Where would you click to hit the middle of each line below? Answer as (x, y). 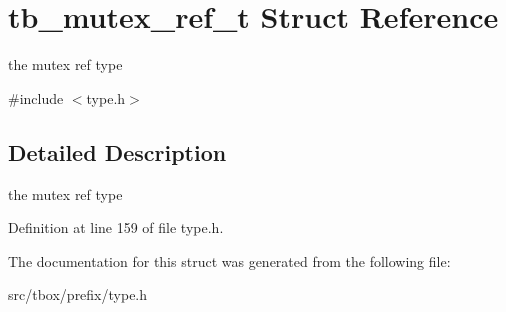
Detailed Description (117, 151)
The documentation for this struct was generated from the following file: (229, 260)
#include (36, 97)
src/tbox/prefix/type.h (78, 294)
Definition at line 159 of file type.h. (116, 227)
